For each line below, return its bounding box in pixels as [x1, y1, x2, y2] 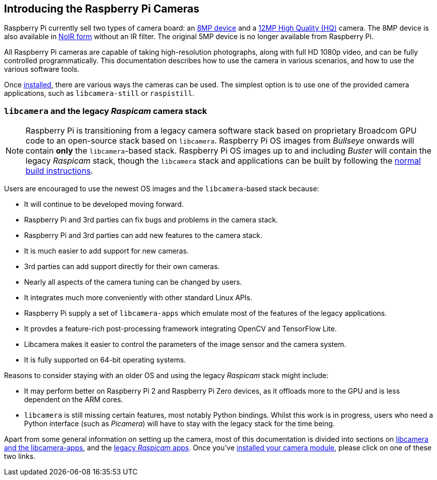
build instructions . [26, 166, 93, 176]
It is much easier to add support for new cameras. [24, 247, 189, 256]
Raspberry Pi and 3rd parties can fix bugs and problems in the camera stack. [24, 215, 278, 224]
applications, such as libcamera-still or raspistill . [4, 89, 195, 98]
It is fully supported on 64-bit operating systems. [24, 355, 186, 365]
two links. [4, 452, 36, 461]
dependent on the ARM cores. [24, 395, 123, 404]
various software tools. [4, 65, 80, 74]
